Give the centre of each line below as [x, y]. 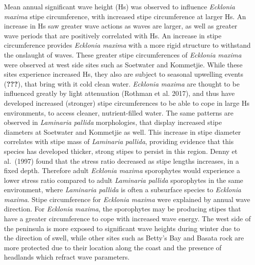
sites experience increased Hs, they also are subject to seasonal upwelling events [124, 74]
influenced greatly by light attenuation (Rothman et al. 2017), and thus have [119, 93]
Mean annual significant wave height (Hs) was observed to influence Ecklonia [120, 6]
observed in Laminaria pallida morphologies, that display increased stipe [113, 122]
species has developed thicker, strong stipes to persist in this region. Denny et [121, 151]
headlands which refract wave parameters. [67, 257]
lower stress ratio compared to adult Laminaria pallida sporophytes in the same [124, 180]
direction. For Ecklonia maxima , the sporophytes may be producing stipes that [123, 209]
